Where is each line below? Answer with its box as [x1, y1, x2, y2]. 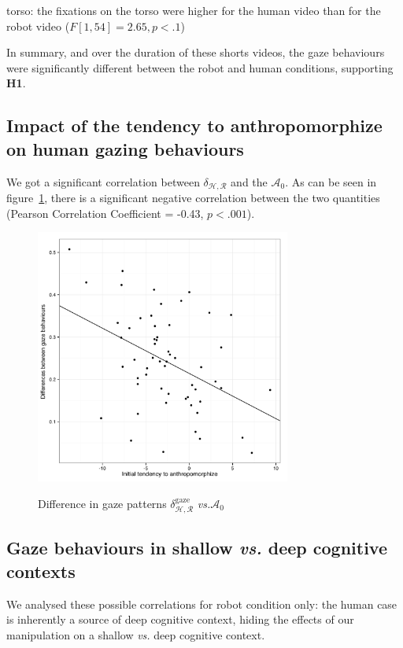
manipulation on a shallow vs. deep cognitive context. [6, 626, 265, 642]
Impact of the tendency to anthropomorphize [6, 113, 383, 138]
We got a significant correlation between [6, 173, 200, 190]
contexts [6, 558, 76, 583]
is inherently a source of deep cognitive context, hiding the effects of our [6, 611, 354, 628]
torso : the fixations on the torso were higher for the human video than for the [6, 2, 381, 18]
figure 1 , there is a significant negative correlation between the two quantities [6, 190, 380, 206]
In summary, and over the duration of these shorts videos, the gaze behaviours [6, 44, 385, 61]
